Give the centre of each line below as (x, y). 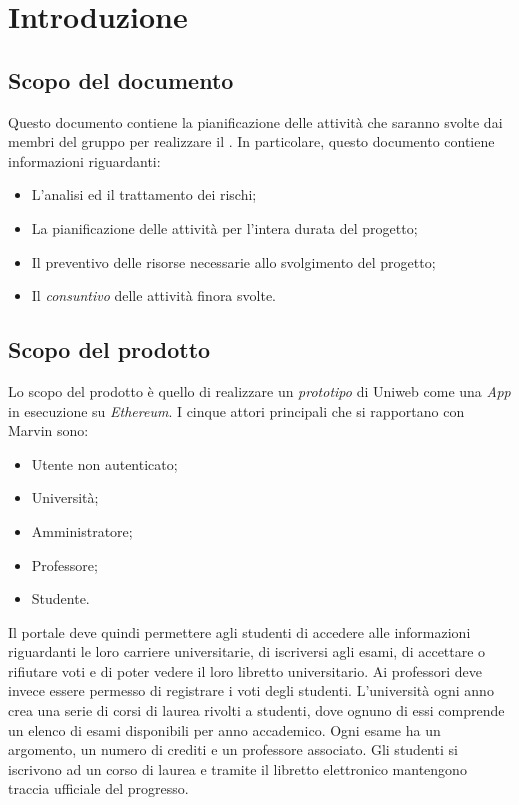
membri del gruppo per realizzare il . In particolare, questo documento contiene (251, 141)
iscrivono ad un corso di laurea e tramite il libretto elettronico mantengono (237, 768)
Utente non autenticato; (104, 463)
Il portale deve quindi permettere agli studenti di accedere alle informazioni (239, 631)
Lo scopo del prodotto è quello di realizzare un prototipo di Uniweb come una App (259, 390)
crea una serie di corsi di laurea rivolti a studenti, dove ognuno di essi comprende (256, 710)
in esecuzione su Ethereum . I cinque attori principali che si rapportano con (236, 410)
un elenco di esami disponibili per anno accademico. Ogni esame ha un (224, 729)
